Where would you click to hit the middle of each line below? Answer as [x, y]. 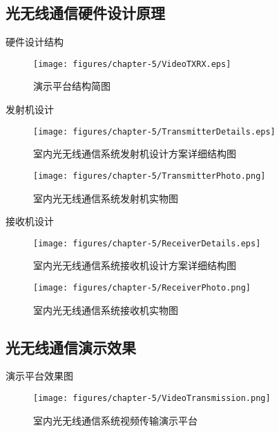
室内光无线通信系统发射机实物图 [106, 198]
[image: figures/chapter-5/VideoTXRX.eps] [132, 64]
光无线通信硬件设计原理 [85, 13]
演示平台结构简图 [72, 86]
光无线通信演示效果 [71, 347]
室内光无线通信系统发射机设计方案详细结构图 [135, 154]
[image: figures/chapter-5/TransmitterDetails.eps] [154, 131]
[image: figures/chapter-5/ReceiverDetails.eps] [147, 243]
